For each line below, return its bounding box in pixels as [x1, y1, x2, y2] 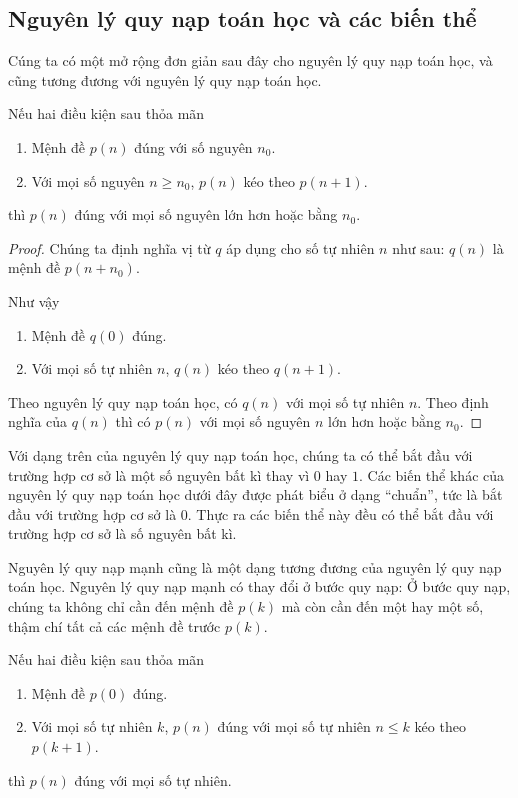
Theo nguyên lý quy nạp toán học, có [8, 391, 238, 412]
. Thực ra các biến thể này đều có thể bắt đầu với [187, 503, 494, 524]
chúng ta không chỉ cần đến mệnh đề [8, 596, 234, 617]
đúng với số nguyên [134, 136, 253, 157]
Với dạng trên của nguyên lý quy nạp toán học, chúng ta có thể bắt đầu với [8, 444, 473, 465]
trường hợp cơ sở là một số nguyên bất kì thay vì [8, 464, 310, 485]
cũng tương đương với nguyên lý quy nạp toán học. [8, 69, 322, 90]
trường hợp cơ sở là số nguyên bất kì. [8, 523, 237, 544]
